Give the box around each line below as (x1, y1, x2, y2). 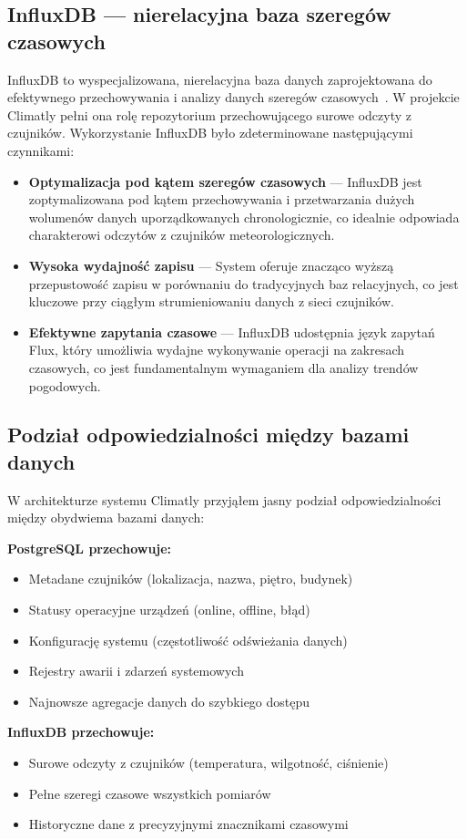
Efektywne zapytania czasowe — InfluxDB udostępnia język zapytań (28, 322, 435, 341)
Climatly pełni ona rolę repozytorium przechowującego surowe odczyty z (7, 105, 412, 124)
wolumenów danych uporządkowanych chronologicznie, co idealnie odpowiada (28, 207, 460, 226)
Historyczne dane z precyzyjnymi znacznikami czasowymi (28, 814, 349, 834)
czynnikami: (7, 140, 75, 160)
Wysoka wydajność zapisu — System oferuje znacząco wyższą (28, 255, 394, 274)
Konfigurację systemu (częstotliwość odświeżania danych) (28, 630, 348, 649)
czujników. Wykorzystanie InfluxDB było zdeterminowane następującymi (7, 123, 413, 142)
